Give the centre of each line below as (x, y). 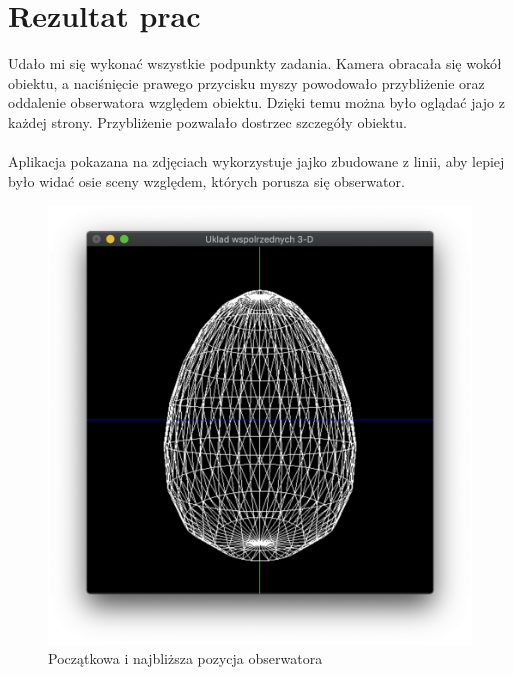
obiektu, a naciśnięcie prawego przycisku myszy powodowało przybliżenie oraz (246, 82)
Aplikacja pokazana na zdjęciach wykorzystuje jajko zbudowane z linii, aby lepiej (256, 161)
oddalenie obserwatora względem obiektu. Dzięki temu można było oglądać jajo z (256, 102)
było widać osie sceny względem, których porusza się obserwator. (206, 180)
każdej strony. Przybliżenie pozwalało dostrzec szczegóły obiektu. (207, 121)
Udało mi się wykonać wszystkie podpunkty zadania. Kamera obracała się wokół (255, 63)
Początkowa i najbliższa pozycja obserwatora (185, 658)
